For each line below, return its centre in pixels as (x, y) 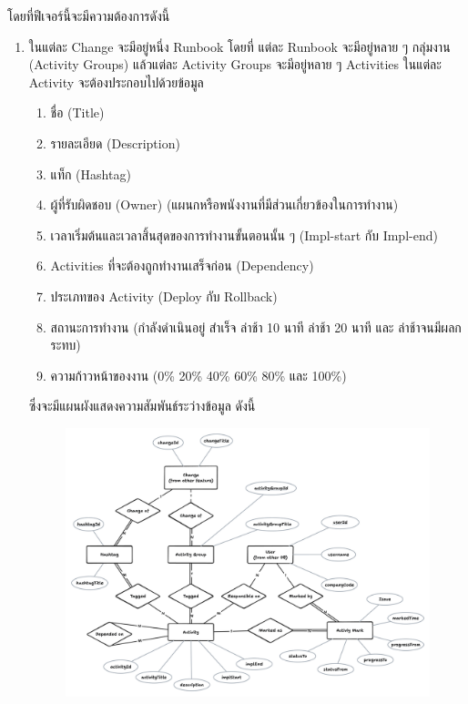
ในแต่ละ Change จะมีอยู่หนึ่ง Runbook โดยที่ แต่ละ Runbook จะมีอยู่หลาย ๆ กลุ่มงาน (239, 46)
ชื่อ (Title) (77, 112)
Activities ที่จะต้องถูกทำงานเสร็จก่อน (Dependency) (182, 265)
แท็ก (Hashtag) (91, 173)
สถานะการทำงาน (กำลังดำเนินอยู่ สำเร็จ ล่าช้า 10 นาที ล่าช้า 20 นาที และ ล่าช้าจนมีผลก (256, 326)
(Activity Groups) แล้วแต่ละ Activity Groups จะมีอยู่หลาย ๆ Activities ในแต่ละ (235, 64)
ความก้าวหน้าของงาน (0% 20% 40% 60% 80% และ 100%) (198, 375)
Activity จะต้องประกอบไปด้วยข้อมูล (116, 82)
